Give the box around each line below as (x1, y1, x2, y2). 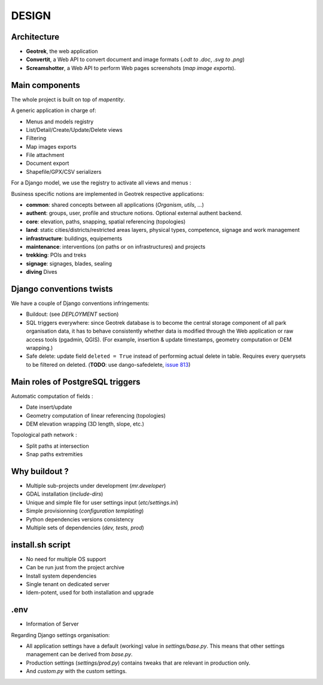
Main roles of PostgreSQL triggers (11, 376, 141, 387)
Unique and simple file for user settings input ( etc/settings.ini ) (26, 499, 179, 506)
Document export (26, 159, 69, 167)
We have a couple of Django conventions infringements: (11, 300, 150, 307)
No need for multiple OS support (26, 555, 106, 563)
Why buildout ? (11, 466, 69, 476)
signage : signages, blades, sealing (26, 259, 112, 267)
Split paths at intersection (26, 442, 89, 449)
